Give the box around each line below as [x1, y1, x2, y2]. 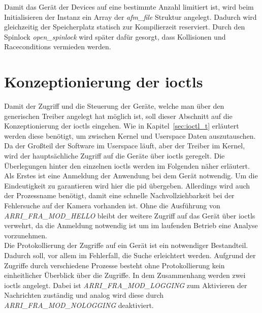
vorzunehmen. [4, 230, 47, 240]
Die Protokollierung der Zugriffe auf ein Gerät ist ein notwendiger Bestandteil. [4, 240, 248, 251]
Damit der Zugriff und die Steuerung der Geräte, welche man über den [4, 101, 224, 111]
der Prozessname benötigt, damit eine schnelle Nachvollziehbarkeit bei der [4, 190, 235, 201]
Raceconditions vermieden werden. [4, 41, 111, 52]
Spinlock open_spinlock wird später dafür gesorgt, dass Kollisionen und [4, 31, 226, 42]
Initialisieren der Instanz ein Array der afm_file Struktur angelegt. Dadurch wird [4, 11, 257, 22]
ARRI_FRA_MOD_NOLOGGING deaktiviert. [4, 299, 154, 310]
